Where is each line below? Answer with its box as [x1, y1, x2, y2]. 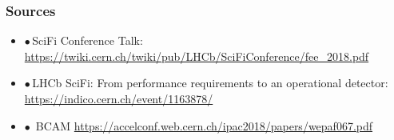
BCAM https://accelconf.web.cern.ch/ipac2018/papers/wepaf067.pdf [35, 117, 373, 134]
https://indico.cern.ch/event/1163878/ [24, 90, 213, 106]
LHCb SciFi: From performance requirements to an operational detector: [32, 74, 388, 91]
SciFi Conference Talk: [32, 32, 143, 49]
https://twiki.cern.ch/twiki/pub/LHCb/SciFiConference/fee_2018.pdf [24, 47, 369, 64]
